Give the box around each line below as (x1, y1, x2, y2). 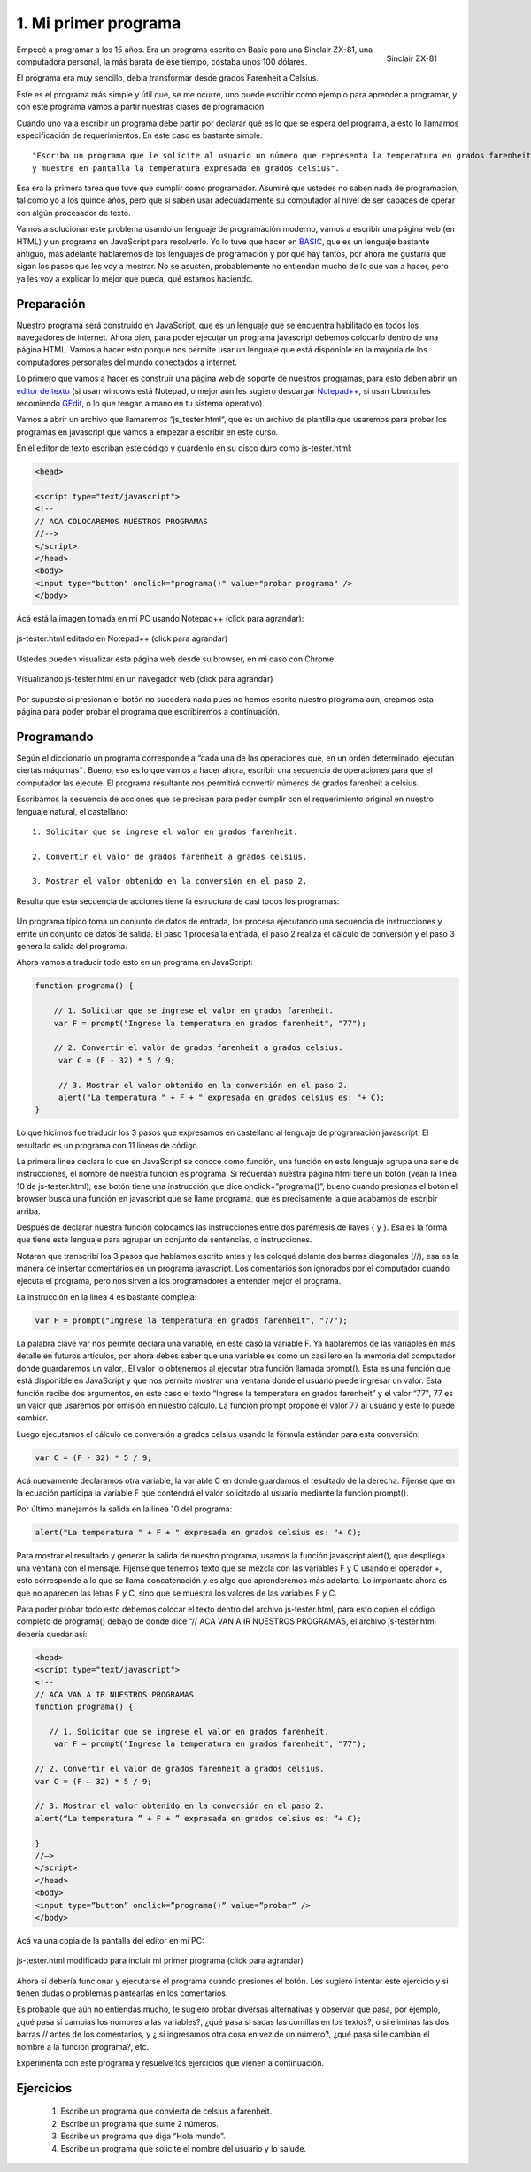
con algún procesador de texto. (16, 207, 132, 218)
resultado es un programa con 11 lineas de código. (16, 1140, 200, 1150)
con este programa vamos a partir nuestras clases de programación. (16, 102, 267, 112)
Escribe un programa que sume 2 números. (60, 2118, 219, 2129)
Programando (16, 729, 94, 744)
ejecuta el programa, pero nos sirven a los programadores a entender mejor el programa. (16, 1275, 342, 1286)
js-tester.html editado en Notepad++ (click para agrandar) (16, 633, 228, 644)
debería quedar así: (16, 1628, 88, 1639)
